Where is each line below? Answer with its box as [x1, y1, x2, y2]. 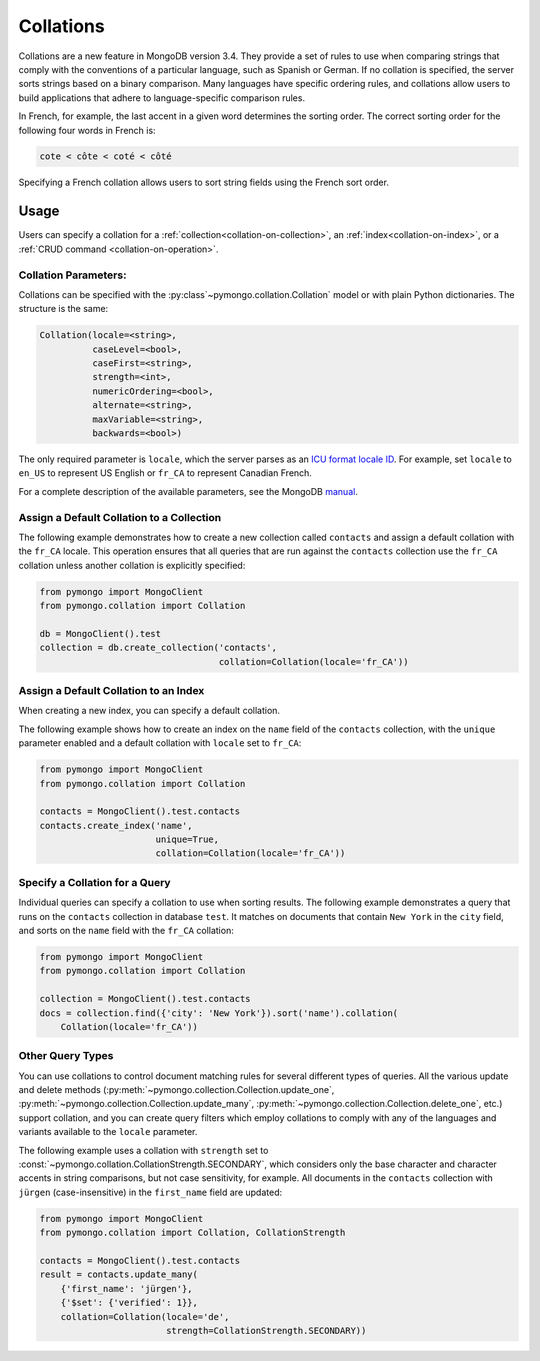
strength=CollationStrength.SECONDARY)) [165, 1325, 367, 1336]
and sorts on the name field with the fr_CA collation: [18, 925, 234, 936]
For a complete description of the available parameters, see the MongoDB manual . [18, 485, 359, 497]
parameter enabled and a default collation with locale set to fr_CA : [18, 737, 302, 749]
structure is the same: [18, 303, 109, 315]
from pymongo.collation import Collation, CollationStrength [39, 1227, 346, 1239]
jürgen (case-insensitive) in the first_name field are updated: [18, 1186, 283, 1198]
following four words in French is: [18, 124, 156, 136]
